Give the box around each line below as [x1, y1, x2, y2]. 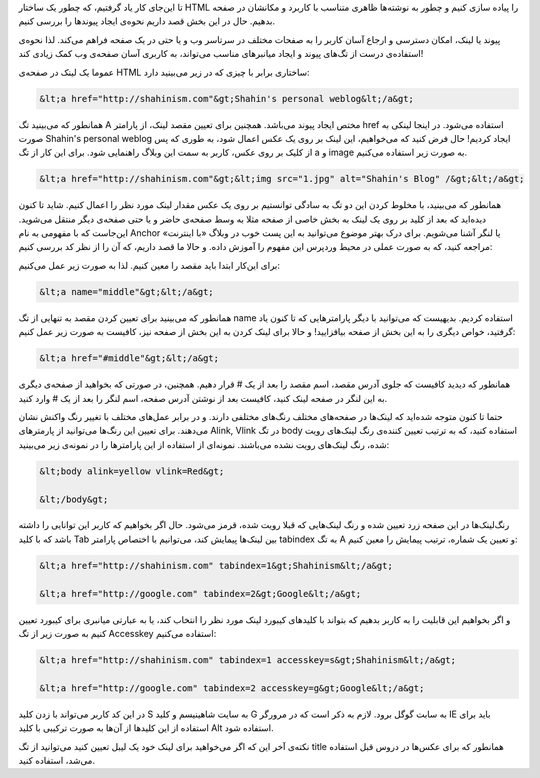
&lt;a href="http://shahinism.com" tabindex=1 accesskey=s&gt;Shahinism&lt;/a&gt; [39, 655, 457, 665]
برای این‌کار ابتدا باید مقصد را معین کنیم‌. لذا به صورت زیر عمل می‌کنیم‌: [18, 259, 280, 271]
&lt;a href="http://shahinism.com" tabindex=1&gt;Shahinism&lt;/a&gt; [39, 560, 394, 571]
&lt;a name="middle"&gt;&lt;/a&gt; [39, 286, 214, 297]
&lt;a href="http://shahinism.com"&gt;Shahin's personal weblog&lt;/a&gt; [39, 93, 415, 104]
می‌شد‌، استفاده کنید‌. [18, 754, 95, 766]
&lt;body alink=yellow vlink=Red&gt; [39, 465, 225, 477]
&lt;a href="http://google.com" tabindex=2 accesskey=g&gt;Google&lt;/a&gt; [39, 682, 425, 694]
